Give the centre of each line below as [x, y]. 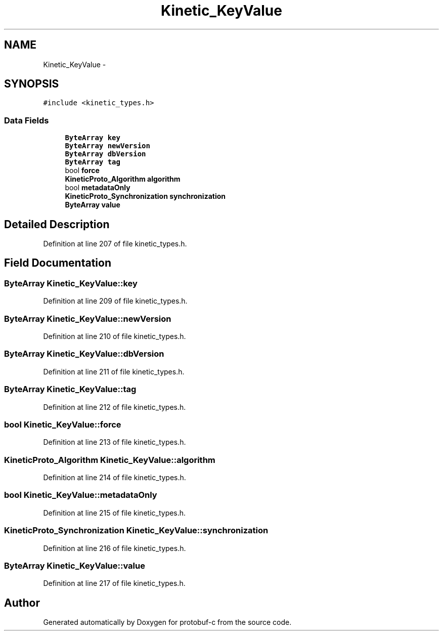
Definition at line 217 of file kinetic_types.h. [114, 583]
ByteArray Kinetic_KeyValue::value [75, 565]
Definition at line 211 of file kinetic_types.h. [114, 371]
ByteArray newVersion [107, 146]
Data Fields [27, 120]
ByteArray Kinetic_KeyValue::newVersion [88, 319]
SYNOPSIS [32, 84]
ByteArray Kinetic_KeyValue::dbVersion [84, 354]
